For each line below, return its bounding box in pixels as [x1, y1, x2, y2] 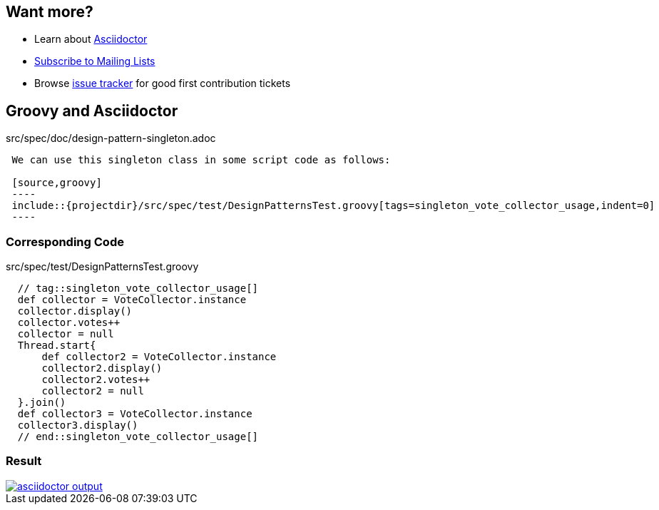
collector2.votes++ [41, 374, 150, 386]
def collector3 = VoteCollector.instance [17, 408, 252, 420]
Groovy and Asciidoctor [6, 101, 178, 120]
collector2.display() [41, 362, 163, 374]
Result [6, 454, 42, 469]
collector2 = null [41, 385, 144, 397]
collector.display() [17, 305, 133, 317]
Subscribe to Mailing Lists [34, 55, 155, 68]
